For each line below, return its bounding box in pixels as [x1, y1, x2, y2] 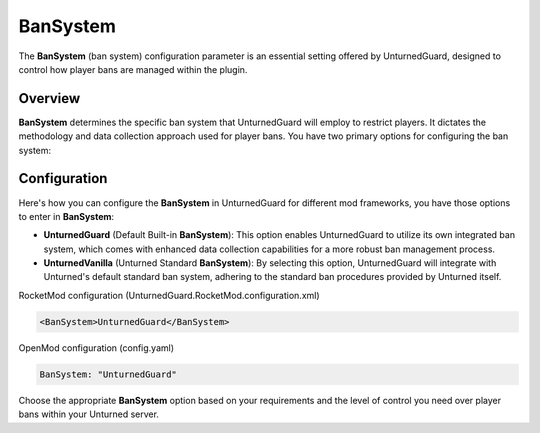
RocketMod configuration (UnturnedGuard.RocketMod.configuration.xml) [18, 289, 320, 301]
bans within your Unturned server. [18, 408, 160, 420]
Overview [18, 90, 81, 107]
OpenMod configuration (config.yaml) [18, 341, 175, 354]
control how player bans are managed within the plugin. [18, 63, 248, 75]
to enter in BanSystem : [18, 210, 115, 222]
